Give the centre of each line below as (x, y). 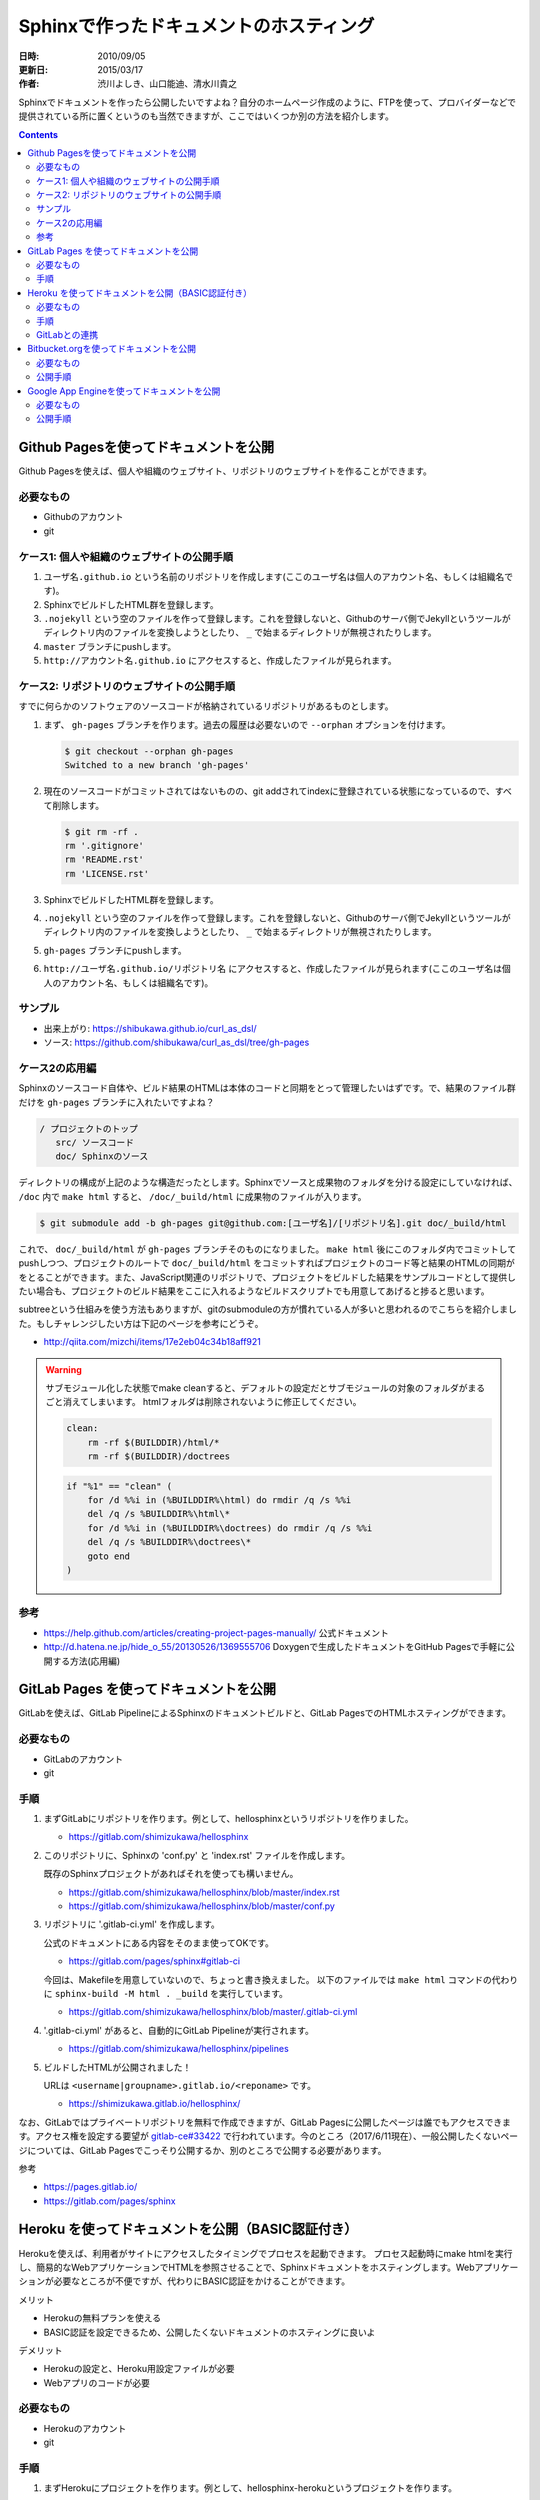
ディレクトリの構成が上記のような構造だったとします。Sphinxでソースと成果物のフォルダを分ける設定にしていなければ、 (268, 1182)
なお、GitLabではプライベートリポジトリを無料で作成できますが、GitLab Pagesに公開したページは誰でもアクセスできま (265, 2122)
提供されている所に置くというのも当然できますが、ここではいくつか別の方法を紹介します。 (206, 116)
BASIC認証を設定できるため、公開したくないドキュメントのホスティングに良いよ (209, 2332)
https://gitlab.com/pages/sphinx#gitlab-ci (154, 1961)
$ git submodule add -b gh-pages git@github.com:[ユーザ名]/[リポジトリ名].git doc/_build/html (273, 1223)
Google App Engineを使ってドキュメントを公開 (124, 391)
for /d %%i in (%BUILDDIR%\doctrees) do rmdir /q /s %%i (230, 1528)
